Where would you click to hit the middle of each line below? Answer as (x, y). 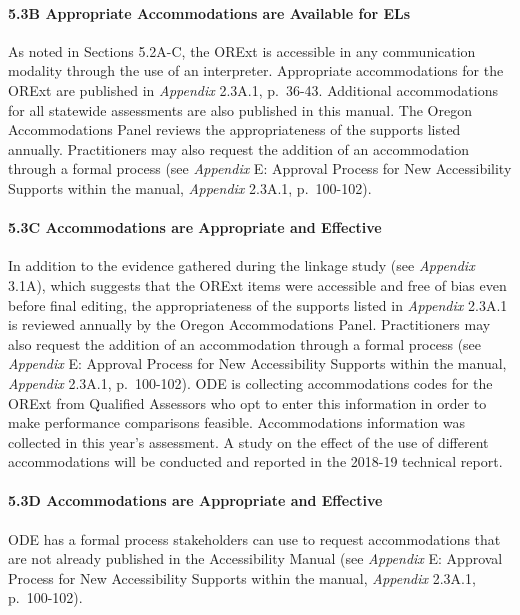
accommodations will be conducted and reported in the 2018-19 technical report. (255, 461)
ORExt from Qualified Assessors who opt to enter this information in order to (247, 402)
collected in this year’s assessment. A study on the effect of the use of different (248, 441)
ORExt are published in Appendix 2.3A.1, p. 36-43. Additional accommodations (253, 89)
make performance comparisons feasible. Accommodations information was (237, 422)
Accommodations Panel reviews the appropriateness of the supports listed (234, 129)
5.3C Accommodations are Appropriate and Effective (195, 227)
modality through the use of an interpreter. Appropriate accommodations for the (256, 70)
